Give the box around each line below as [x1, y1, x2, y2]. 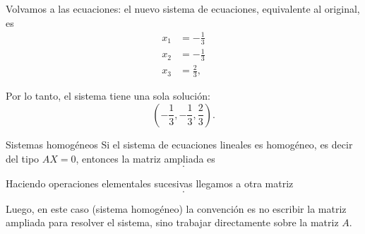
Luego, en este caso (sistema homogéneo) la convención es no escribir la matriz [6, 201, 347, 216]
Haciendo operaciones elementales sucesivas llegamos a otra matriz [6, 176, 294, 191]
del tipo [6, 151, 40, 165]
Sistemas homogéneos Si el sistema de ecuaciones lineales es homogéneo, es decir [6, 136, 353, 151]
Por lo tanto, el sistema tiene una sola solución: [6, 88, 210, 103]
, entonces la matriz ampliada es [76, 151, 215, 165]
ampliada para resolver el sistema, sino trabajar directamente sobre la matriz [6, 215, 339, 230]
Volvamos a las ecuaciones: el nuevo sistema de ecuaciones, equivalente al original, [6, 1, 360, 16]
